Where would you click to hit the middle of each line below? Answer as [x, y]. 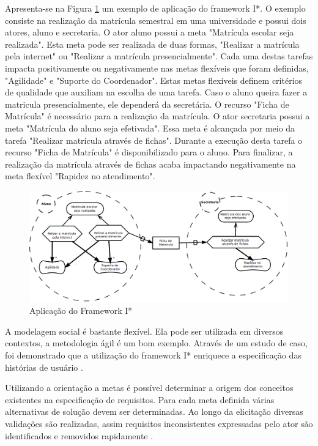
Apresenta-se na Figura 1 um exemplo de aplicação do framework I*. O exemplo [155, 8]
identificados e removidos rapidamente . [79, 435]
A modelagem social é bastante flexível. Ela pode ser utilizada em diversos [144, 331]
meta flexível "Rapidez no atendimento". [80, 176]
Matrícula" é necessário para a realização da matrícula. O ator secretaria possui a [157, 116]
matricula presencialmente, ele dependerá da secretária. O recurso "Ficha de [147, 104]
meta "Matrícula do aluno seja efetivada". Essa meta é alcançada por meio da [150, 128]
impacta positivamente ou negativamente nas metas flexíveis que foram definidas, [157, 68]
